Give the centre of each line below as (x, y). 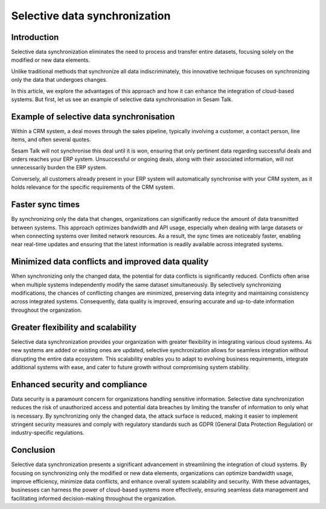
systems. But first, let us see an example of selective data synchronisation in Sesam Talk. (122, 99)
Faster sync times (46, 205)
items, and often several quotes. (51, 140)
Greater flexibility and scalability (74, 327)
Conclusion (33, 450)
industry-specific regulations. (48, 433)
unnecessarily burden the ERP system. (59, 168)
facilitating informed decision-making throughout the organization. (94, 498)
